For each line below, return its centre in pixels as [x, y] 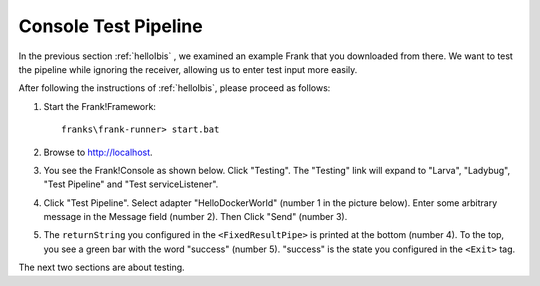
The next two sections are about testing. [101, 267]
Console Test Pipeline [111, 26]
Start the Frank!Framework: [100, 106]
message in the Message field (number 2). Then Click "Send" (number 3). [195, 217]
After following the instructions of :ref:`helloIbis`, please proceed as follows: [174, 88]
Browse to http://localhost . [98, 152]
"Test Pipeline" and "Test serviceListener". [131, 184]
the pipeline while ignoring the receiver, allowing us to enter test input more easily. [188, 69]
